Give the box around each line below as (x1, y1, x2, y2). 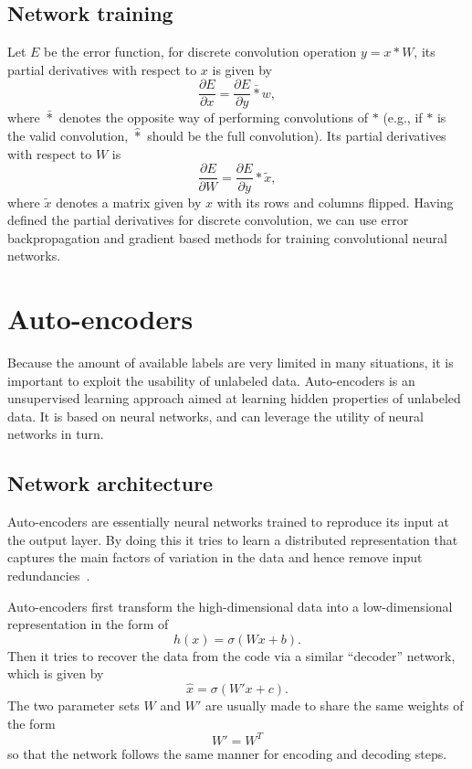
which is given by (7, 664, 104, 683)
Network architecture (7, 469, 214, 497)
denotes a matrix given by (56, 192, 202, 211)
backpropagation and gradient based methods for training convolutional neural (7, 228, 447, 247)
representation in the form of (7, 614, 169, 634)
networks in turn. (7, 424, 104, 443)
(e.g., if (383, 108, 423, 127)
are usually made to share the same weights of (205, 696, 464, 715)
